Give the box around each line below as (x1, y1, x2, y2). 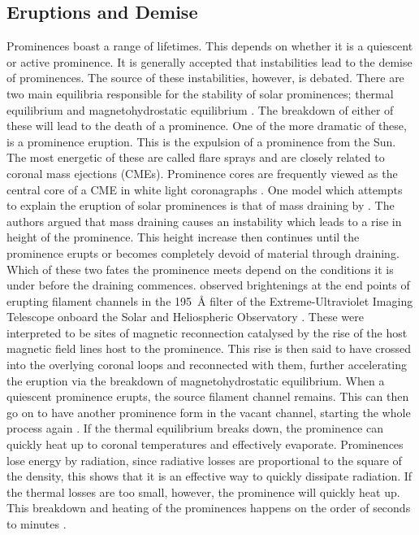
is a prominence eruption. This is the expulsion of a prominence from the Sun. (6, 133, 396, 150)
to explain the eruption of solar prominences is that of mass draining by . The (6, 197, 395, 214)
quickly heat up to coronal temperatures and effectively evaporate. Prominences (6, 436, 404, 453)
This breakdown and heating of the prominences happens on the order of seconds (6, 499, 411, 516)
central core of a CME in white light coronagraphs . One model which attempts (6, 181, 403, 198)
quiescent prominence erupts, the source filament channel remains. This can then (6, 388, 409, 405)
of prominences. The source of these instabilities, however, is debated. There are (6, 69, 404, 86)
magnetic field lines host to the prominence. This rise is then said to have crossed (6, 340, 412, 357)
